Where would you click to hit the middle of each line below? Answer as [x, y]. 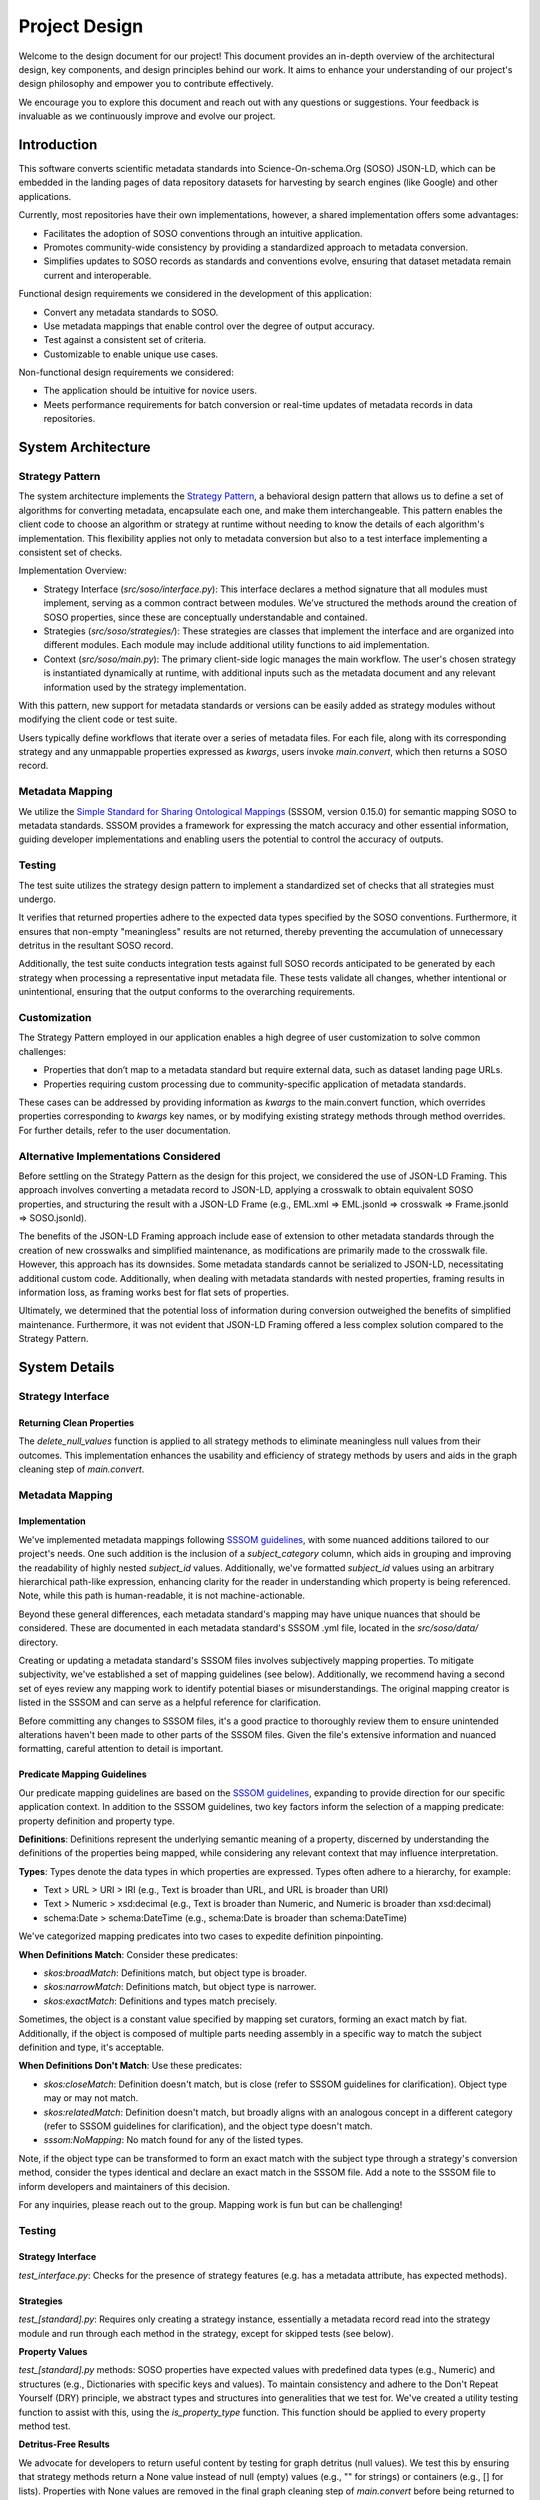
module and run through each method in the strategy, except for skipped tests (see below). [206, 2333]
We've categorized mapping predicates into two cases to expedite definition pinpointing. [201, 1936]
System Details [66, 1366]
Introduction [58, 144]
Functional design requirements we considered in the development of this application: [195, 294]
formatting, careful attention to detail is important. [121, 1749]
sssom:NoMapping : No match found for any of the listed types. [173, 2140]
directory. [38, 1642]
